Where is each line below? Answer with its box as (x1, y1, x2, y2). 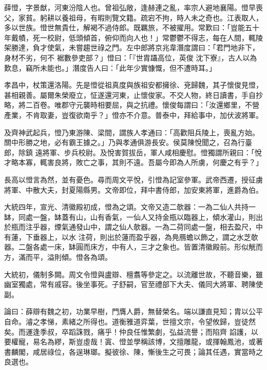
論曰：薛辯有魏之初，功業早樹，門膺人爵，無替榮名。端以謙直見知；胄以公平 (4, 306, 263, 317)
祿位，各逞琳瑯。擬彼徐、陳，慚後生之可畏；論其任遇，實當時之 (47, 346, 263, 357)
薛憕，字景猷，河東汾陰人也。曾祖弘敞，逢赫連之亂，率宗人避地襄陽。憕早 (4, 2, 256, 12)
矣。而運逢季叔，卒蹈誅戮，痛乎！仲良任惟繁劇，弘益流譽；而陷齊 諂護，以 (4, 326, 258, 337)
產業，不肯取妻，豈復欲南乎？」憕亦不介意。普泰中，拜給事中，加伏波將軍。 (4, 109, 263, 120)
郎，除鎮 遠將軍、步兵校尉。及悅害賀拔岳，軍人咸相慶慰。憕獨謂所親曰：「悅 (4, 147, 262, 157)
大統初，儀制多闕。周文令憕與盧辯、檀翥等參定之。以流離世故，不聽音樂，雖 (4, 269, 263, 279)
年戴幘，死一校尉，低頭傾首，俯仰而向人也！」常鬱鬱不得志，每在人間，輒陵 (4, 32, 263, 43)
